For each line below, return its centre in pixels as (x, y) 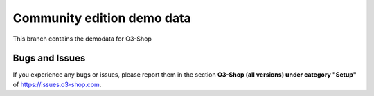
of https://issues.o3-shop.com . (57, 84)
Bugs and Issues (49, 58)
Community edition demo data (102, 18)
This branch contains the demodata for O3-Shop (82, 39)
